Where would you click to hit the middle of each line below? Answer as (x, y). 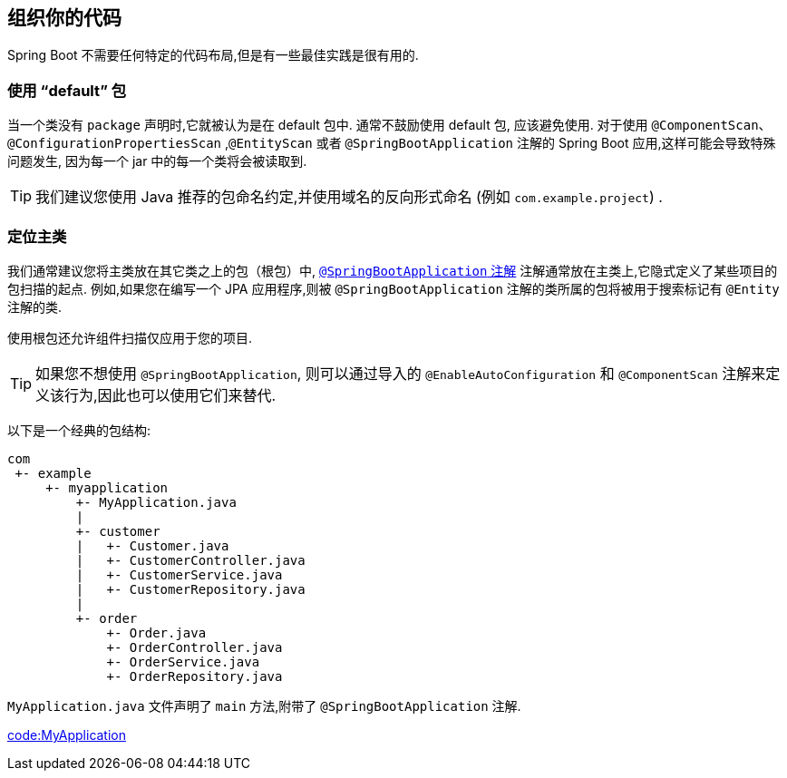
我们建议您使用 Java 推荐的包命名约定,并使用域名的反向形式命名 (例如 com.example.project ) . (349, 197)
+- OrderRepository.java (194, 676)
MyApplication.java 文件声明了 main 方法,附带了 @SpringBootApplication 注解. (264, 705)
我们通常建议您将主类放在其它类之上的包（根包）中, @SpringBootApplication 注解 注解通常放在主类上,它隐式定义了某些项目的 (393, 270)
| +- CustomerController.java (190, 560)
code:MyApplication (67, 734)
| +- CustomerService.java (179, 574)
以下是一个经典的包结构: (79, 430)
